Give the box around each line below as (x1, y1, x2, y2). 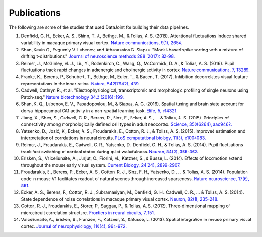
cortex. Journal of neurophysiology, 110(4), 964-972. (21, 223, 127, 229)
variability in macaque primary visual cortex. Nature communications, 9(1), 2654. (21, 40, 183, 46)
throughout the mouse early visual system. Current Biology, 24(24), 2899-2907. (21, 162, 180, 168)
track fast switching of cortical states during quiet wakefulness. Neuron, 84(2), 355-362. (21, 149, 199, 154)
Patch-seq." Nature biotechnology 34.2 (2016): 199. (21, 94, 124, 100)
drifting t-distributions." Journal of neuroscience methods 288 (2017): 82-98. (21, 53, 175, 59)
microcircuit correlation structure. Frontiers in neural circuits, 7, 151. (21, 210, 155, 216)
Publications (9, 7, 61, 18)
